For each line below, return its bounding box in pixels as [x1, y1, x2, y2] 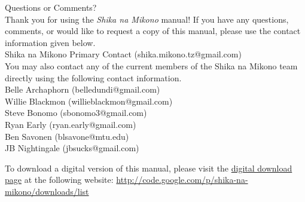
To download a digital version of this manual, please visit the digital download [5, 161, 292, 174]
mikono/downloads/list [5, 185, 89, 197]
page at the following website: [5, 173, 114, 186]
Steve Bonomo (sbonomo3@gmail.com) [5, 106, 147, 119]
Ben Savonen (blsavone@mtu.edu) [5, 130, 129, 142]
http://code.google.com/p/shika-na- [116, 173, 248, 186]
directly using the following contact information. [5, 71, 182, 84]
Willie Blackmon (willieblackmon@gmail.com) [5, 94, 173, 107]
